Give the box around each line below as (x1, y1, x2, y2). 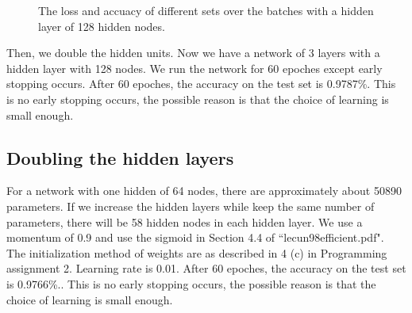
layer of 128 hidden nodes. (38, 17, 165, 34)
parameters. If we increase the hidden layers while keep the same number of (6, 197, 375, 214)
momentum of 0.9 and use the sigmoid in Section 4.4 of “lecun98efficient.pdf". (6, 229, 384, 246)
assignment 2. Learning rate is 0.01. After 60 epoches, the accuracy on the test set (6, 260, 406, 277)
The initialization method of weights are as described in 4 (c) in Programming (6, 244, 387, 261)
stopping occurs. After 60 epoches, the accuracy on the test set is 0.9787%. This (6, 75, 396, 92)
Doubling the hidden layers (6, 145, 234, 170)
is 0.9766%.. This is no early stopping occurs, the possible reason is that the (6, 275, 376, 292)
